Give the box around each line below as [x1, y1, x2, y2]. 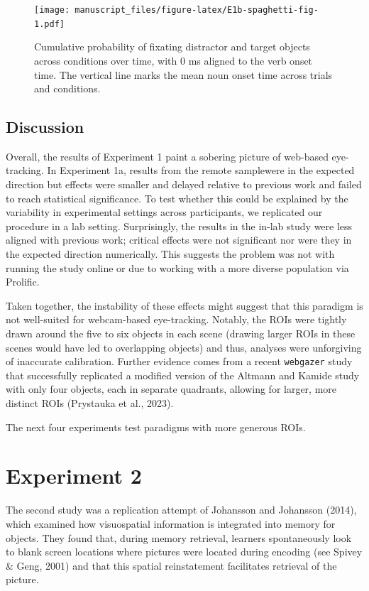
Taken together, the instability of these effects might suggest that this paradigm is [6, 298, 363, 313]
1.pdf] [34, 18, 65, 29]
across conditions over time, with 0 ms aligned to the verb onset [34, 53, 313, 67]
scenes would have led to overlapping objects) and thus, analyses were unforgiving [6, 340, 362, 354]
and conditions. [34, 81, 101, 96]
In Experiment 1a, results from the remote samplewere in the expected [47, 163, 355, 178]
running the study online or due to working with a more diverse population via [6, 260, 349, 275]
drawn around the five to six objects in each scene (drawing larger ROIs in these [6, 326, 356, 341]
